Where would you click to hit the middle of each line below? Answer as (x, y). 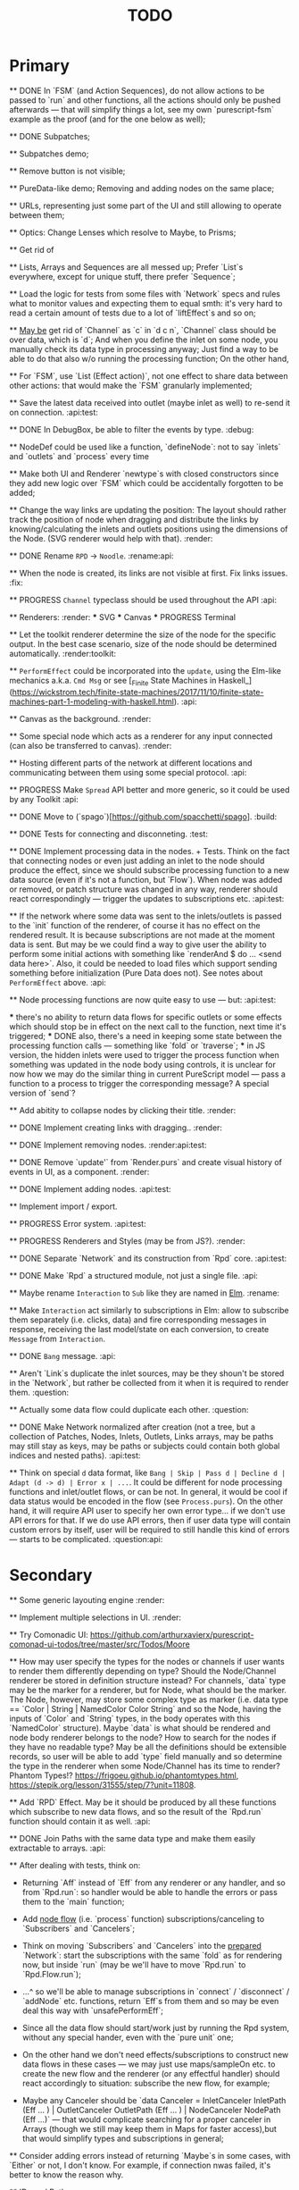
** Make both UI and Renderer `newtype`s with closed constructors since (144, 474)
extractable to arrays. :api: (58, 1848)
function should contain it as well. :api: (80, 1821)
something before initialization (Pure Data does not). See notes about (136, 973)
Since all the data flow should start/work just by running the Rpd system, (156, 2027)
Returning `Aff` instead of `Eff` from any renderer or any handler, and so (154, 1883)
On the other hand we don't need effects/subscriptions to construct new (155, 2054)
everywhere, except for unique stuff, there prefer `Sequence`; (122, 276)
